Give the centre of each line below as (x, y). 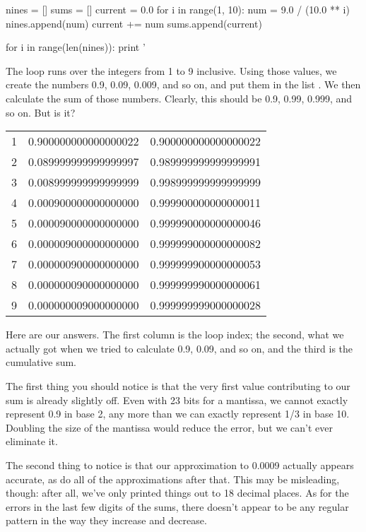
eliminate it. (32, 441)
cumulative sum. (41, 362)
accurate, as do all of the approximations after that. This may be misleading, (173, 479)
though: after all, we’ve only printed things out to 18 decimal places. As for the (177, 493)
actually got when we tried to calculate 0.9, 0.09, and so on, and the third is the (179, 348)
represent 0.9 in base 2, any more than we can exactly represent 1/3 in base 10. (178, 414)
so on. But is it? (41, 112)
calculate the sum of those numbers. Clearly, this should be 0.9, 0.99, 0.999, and (179, 98)
